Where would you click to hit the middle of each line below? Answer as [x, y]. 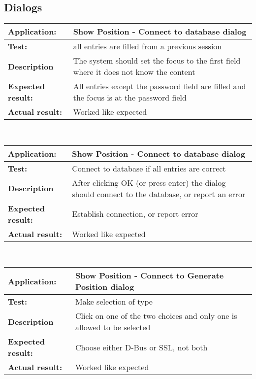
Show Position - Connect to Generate [149, 276]
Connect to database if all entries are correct [149, 168]
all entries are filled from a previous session [147, 46]
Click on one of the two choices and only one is [156, 316]
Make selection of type [114, 302]
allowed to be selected [113, 327]
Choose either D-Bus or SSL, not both [141, 347]
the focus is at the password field [130, 98]
